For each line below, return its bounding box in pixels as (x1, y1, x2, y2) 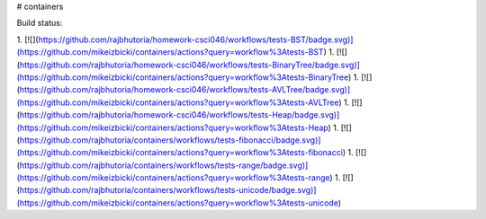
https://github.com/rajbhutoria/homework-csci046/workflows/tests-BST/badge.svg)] (38, 34, 354, 45)
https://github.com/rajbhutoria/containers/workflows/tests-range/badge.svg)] (19, 160, 309, 171)
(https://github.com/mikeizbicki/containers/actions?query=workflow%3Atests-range (16, 172, 330, 183)
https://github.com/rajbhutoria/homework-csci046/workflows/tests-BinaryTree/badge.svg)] (19, 59, 360, 70)
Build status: (16, 18, 63, 29)
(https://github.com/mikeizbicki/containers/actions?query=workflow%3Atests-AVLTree (16, 97, 339, 108)
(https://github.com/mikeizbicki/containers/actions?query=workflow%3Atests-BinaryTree (16, 72, 349, 83)
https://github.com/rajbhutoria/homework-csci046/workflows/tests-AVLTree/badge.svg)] (19, 84, 351, 95)
